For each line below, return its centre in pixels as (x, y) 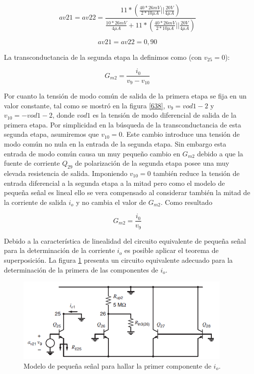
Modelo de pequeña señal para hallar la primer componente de (117, 365)
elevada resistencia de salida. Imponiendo (66, 173)
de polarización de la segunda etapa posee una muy (152, 163)
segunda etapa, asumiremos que (51, 134)
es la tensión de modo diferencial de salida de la (165, 115)
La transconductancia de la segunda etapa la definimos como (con (103, 57)
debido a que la (220, 153)
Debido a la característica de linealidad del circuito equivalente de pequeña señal (125, 240)
